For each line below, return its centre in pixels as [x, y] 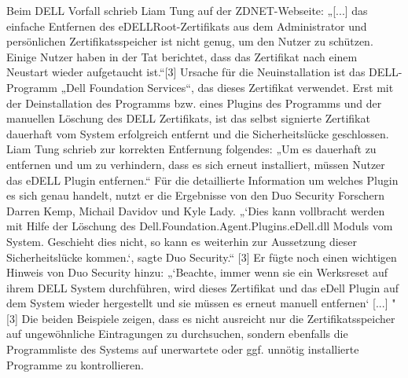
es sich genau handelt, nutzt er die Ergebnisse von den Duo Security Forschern [196, 195]
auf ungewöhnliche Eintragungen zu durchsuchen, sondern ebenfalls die [177, 334]
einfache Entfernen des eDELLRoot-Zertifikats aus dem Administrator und [187, 26]
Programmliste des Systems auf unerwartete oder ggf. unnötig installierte [183, 349]
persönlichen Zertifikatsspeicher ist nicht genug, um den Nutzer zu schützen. [190, 41]
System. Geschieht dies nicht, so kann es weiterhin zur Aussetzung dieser [182, 241]
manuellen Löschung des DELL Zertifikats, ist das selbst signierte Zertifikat [188, 118]
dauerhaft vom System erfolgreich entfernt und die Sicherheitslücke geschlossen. [198, 133]
